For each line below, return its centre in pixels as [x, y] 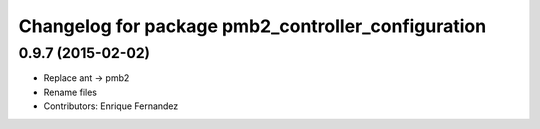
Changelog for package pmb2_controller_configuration [252, 26]
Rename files [70, 92]
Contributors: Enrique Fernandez [111, 106]
